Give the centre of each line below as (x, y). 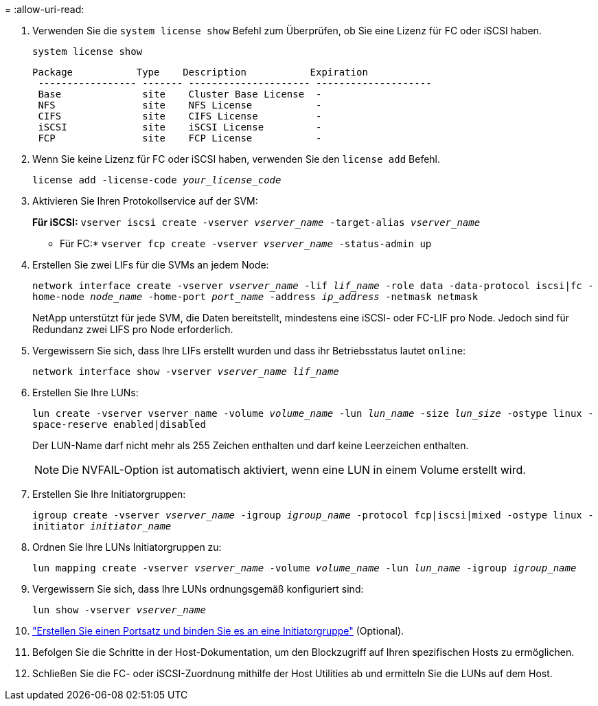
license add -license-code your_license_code (157, 180)
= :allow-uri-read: (45, 9)
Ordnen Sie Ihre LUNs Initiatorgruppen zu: (127, 547)
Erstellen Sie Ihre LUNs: (85, 392)
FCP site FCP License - (180, 138)
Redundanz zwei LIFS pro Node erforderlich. (133, 329)
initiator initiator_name (102, 526)
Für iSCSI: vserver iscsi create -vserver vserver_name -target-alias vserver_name (256, 222)
